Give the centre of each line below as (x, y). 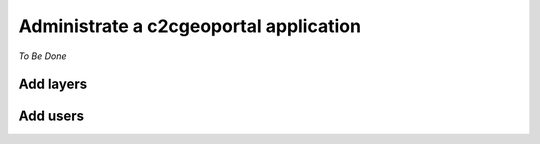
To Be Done (42, 56)
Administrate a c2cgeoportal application (190, 26)
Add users (51, 116)
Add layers (53, 84)
